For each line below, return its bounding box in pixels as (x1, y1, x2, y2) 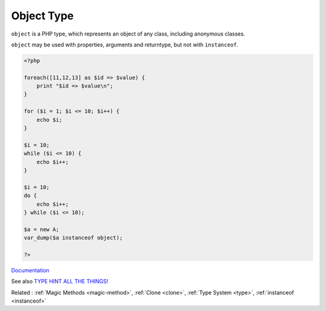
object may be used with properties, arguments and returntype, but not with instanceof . (11, 41, 238, 48)
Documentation (11, 266, 50, 274)
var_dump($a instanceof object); (24, 234, 123, 241)
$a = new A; (24, 226, 60, 233)
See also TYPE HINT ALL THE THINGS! (11, 278, 109, 285)
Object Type (11, 9, 74, 22)
